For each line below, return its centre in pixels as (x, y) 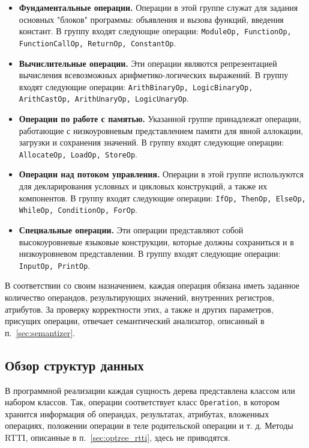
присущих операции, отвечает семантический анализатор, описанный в (135, 321)
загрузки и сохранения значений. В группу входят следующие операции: (151, 142)
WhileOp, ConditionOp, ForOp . (78, 210)
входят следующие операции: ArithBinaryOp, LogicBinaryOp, (136, 86)
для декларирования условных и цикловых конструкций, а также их (143, 186)
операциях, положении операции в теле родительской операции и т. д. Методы (149, 425)
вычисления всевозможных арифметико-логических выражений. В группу (154, 75)
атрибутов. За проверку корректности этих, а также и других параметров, (139, 309)
